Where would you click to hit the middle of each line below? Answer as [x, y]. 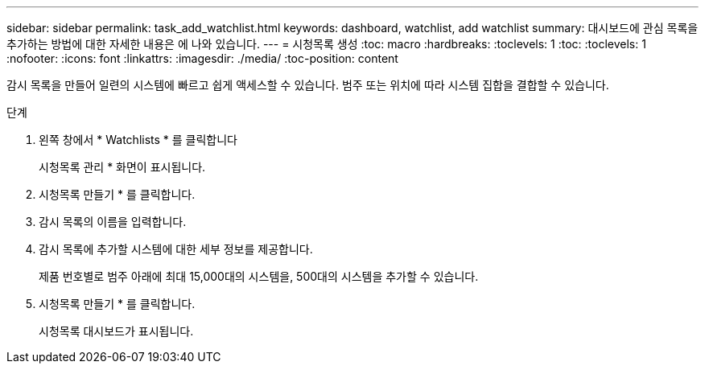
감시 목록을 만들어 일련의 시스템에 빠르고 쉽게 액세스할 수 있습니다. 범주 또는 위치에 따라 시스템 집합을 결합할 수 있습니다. [308, 85]
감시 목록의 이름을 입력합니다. [113, 222]
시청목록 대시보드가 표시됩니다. [116, 331]
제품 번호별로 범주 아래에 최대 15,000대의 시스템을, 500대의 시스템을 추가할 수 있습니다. [259, 276]
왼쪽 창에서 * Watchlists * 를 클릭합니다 [138, 140]
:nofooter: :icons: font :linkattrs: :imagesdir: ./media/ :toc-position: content [202, 58]
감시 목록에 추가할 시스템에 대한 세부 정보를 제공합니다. [176, 249]
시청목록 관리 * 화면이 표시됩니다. [122, 167]
